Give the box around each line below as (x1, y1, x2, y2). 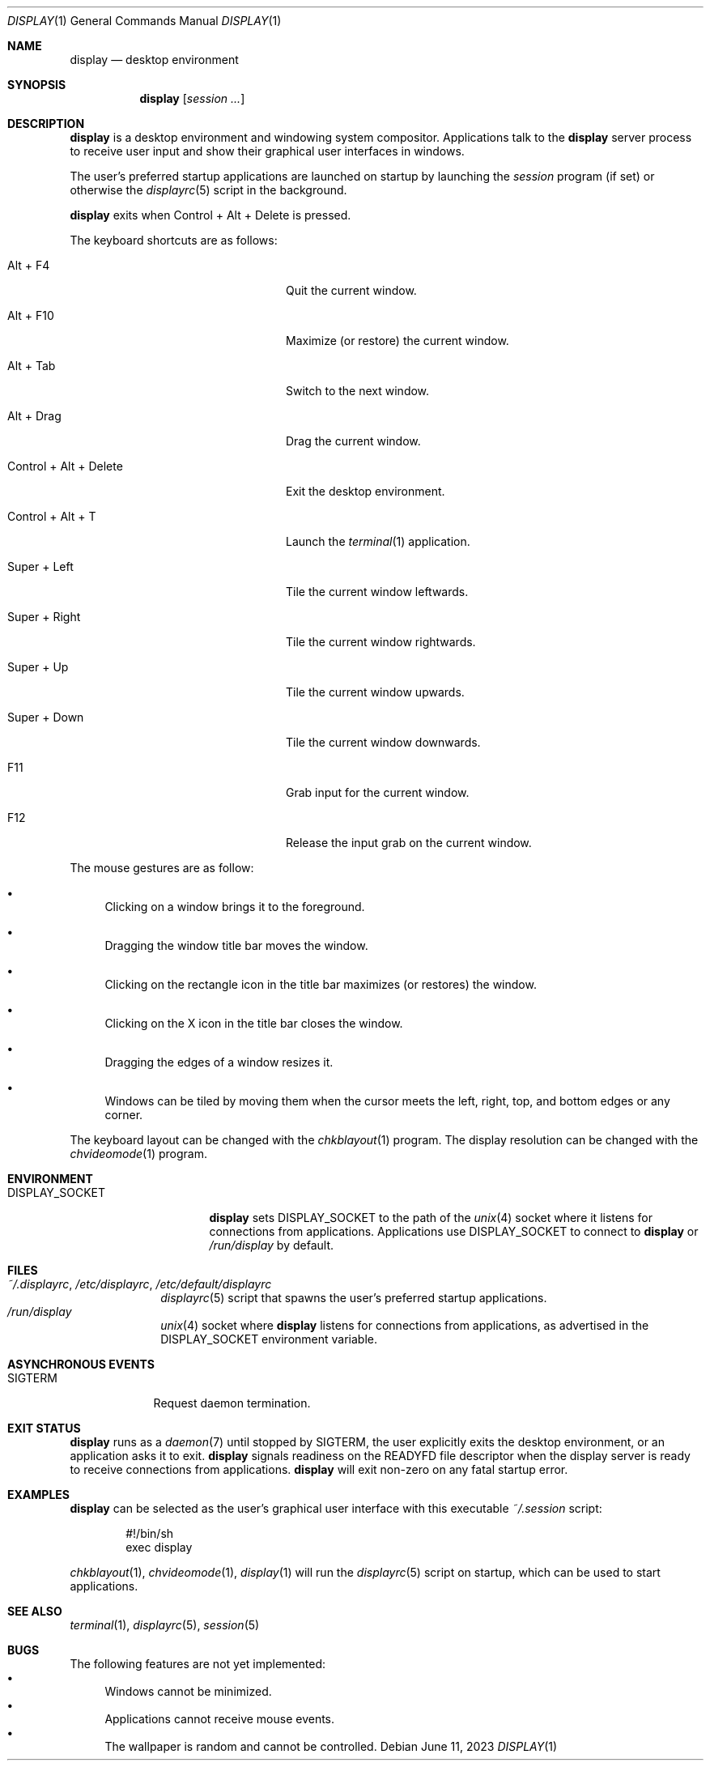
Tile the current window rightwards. (286, 635, 476, 649)
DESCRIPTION (7, 117, 85, 130)
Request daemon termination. (153, 1396, 311, 1410)
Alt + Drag (7, 409, 62, 423)
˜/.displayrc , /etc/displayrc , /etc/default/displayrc (7, 1277, 272, 1291)
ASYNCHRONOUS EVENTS (7, 1357, 155, 1371)
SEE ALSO (7, 1604, 62, 1618)
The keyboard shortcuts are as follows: (70, 233, 278, 247)
